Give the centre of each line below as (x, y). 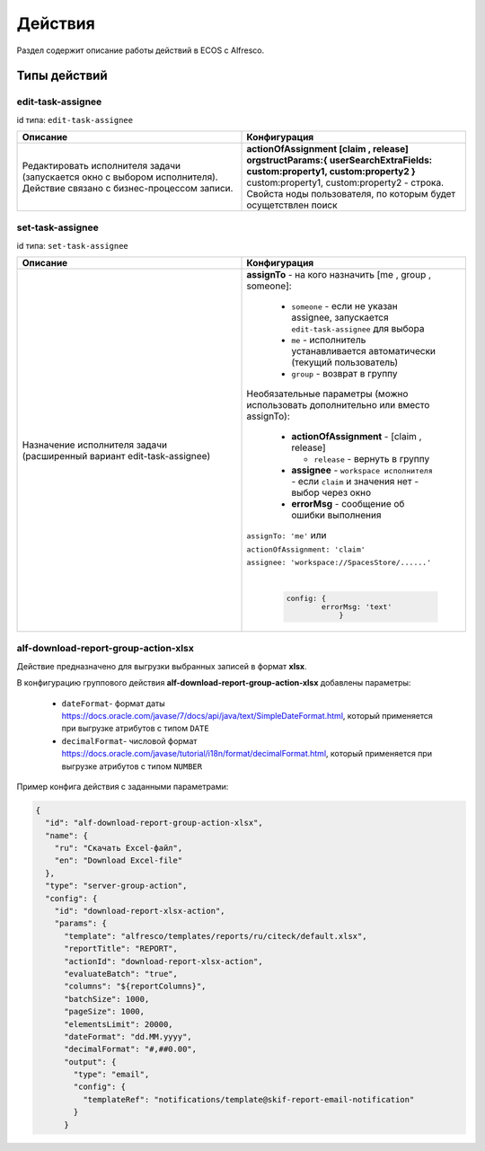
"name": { (67, 835)
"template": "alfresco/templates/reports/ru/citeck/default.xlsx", (216, 936)
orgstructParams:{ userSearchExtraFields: (339, 160)
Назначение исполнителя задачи (95, 445)
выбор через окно (331, 492)
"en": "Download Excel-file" (119, 861)
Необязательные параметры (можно (327, 394)
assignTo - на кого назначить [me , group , (339, 275)
